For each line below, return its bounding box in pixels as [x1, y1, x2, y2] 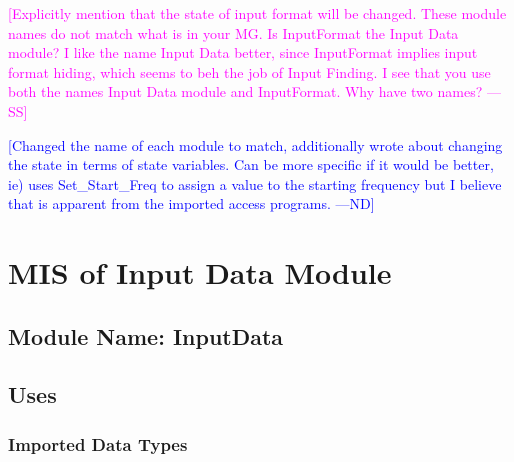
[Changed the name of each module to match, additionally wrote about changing [8, 134, 503, 155]
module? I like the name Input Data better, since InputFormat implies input [8, 42, 478, 63]
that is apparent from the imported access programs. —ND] [8, 193, 375, 214]
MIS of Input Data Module [8, 252, 392, 293]
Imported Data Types [8, 431, 188, 456]
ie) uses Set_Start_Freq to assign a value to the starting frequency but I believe [8, 173, 502, 194]
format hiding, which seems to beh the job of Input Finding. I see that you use [8, 61, 491, 82]
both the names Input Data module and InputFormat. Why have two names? [8, 81, 483, 102]
